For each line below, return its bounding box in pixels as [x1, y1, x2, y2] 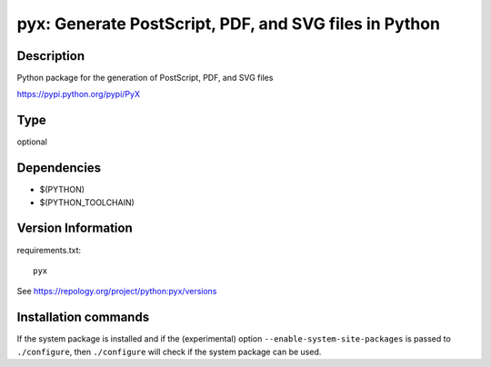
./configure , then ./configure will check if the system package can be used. [16, 346, 322, 357]
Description [16, 48, 85, 64]
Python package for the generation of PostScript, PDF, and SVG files [16, 73, 274, 84]
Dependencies [16, 160, 102, 176]
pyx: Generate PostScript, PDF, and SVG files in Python [16, 14, 441, 34]
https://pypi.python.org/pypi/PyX [16, 89, 141, 100]
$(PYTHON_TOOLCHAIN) [39, 196, 135, 208]
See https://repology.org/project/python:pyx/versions [16, 286, 217, 297]
